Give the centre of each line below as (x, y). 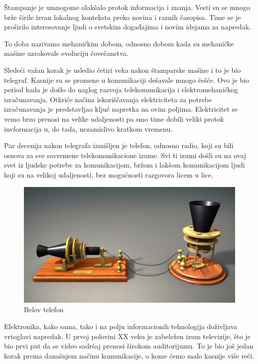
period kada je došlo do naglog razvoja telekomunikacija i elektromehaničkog (121, 90)
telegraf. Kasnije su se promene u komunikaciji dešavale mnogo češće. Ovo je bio (127, 80)
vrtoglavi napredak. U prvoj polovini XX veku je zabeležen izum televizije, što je (127, 336)
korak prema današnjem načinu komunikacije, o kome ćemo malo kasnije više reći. (129, 355)
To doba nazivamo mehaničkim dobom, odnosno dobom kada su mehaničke (119, 43)
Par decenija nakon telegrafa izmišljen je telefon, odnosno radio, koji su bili (119, 145)
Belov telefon (44, 309)
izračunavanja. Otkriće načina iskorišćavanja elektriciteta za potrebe (108, 99)
